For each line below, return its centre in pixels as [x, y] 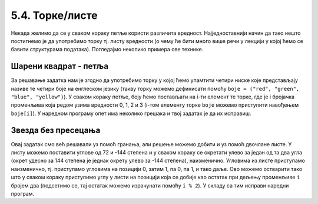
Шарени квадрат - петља [60, 66]
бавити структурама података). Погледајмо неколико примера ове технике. [107, 50]
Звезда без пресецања [56, 130]
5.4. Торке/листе [54, 15]
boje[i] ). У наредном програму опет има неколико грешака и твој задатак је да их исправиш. [131, 113]
